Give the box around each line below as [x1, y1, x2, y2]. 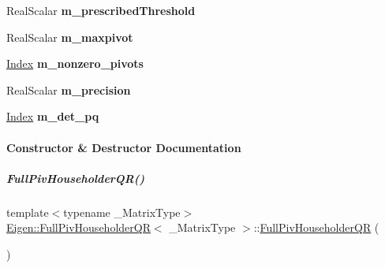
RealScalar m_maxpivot [6, 28, 133, 45]
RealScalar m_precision [6, 81, 131, 98]
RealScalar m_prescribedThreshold [6, 2, 196, 18]
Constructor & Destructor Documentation [6, 139, 241, 155]
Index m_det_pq [6, 108, 99, 125]
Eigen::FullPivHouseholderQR [6, 219, 151, 236]
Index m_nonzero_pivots [6, 55, 144, 72]
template [6, 203, 49, 220]
